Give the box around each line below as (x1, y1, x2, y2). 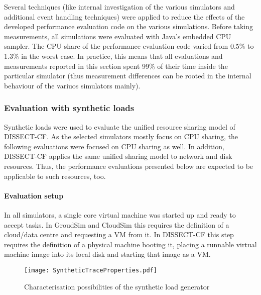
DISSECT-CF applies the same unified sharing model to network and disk (4, 151, 232, 161)
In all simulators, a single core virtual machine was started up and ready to (4, 209, 236, 220)
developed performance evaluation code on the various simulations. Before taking (4, 21, 253, 32)
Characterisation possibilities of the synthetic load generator (24, 281, 210, 291)
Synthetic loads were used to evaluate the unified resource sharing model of (4, 121, 235, 132)
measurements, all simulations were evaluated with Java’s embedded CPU (4, 31, 231, 41)
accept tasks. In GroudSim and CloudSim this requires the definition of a (4, 219, 229, 230)
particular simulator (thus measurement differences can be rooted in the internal (4, 70, 251, 81)
